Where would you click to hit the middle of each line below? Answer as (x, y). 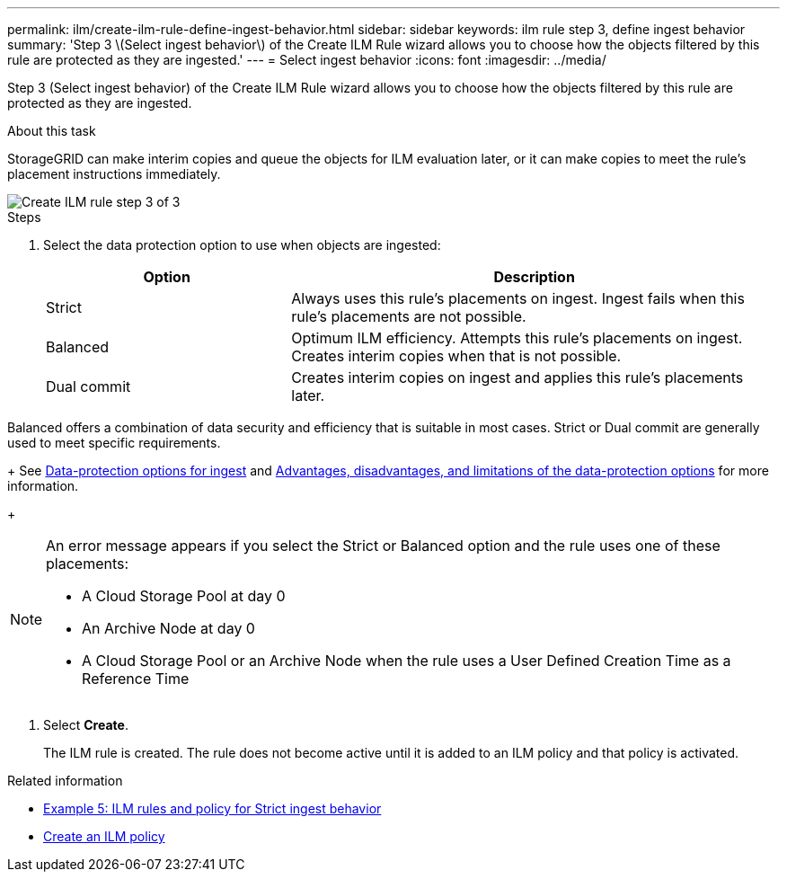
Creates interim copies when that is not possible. (456, 356)
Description (534, 277)
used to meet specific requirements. (114, 443)
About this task (52, 131)
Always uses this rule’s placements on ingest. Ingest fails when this (518, 298)
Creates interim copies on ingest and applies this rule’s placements (517, 377)
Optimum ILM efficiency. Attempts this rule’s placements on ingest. (517, 338)
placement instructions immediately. (114, 174)
